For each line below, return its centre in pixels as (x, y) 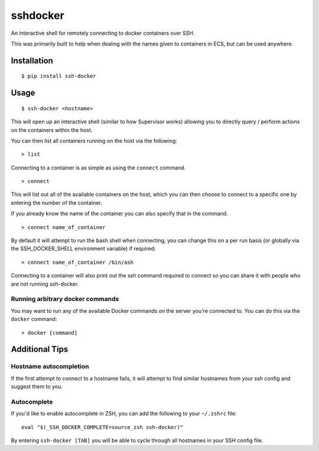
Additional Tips (40, 349)
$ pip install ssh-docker (59, 76)
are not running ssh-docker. (45, 284)
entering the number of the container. (57, 202)
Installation (32, 61)
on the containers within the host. (52, 130)
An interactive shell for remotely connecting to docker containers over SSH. (103, 33)
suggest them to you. (37, 387)
